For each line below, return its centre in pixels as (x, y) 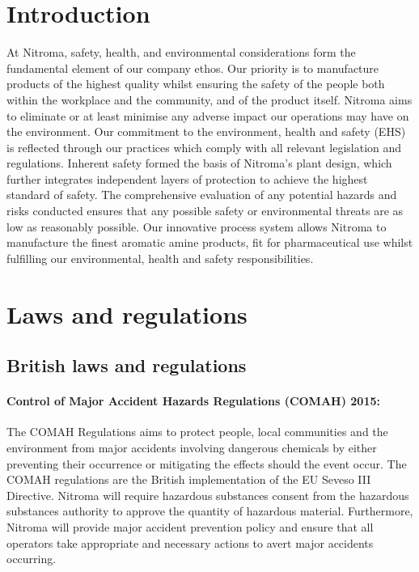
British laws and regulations (127, 365)
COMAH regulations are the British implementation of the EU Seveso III (189, 479)
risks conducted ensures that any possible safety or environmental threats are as (205, 211)
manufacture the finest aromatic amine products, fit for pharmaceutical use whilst (210, 242)
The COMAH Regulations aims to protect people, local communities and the (197, 432)
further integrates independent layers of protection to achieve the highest (187, 178)
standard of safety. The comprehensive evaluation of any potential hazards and (202, 195)
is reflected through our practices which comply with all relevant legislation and (204, 147)
